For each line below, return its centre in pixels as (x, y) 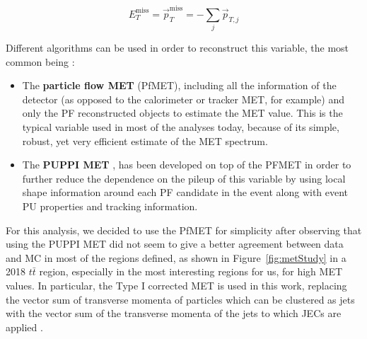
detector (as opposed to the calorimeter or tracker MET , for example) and (183, 99)
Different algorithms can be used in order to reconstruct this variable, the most (177, 48)
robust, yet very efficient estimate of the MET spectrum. (145, 140)
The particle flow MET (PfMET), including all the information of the (179, 85)
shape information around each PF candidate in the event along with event (185, 192)
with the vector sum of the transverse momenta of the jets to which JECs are (174, 313)
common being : (40, 61)
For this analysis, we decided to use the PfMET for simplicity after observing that (184, 230)
